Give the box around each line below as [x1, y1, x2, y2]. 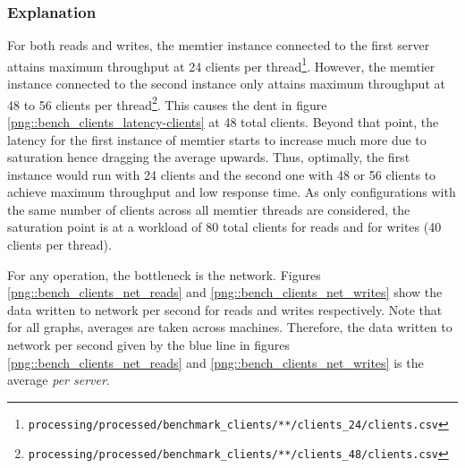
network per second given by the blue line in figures [7, 336, 291, 354]
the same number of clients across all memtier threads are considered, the [7, 200, 410, 218]
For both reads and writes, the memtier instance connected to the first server [7, 36, 430, 55]
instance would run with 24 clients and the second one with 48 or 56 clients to [7, 165, 436, 183]
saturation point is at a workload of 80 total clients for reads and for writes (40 [7, 217, 442, 236]
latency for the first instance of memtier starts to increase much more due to [7, 130, 427, 149]
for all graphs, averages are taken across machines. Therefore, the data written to [7, 318, 452, 336]
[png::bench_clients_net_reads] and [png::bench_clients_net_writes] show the [7, 283, 443, 302]
